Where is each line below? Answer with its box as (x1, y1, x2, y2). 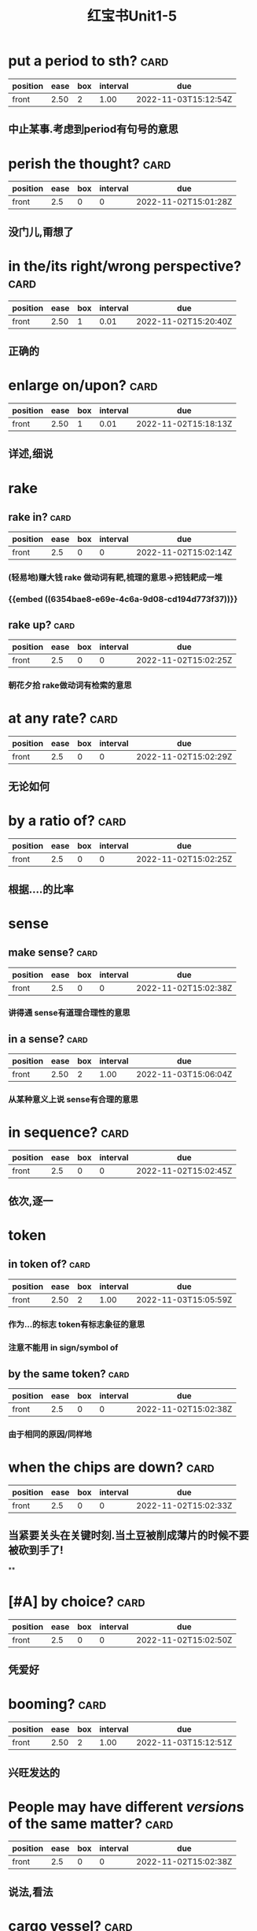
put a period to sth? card (8, 52, 169, 70)
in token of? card (8, 1257, 90, 1271)
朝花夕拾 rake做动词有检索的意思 (8, 679, 132, 690)
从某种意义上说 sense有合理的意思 (8, 1094, 139, 1105)
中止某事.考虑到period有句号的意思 (8, 123, 179, 136)
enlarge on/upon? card (8, 377, 158, 395)
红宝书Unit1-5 (86, 7, 178, 25)
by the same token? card (8, 1367, 130, 1380)
